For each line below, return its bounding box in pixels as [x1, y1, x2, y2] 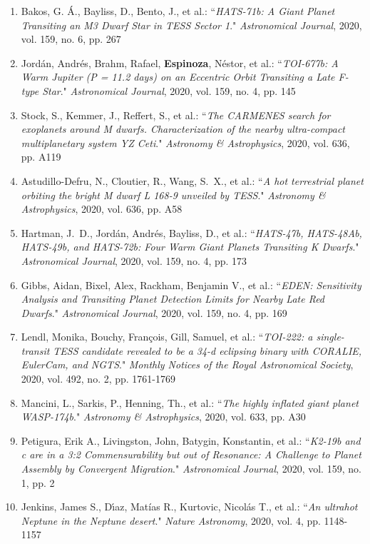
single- [316, 329, 344, 344]
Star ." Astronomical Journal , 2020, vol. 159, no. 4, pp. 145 [42, 83, 296, 98]
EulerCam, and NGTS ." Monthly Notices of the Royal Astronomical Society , [21, 357, 354, 372]
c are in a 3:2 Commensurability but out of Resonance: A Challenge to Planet [21, 447, 361, 462]
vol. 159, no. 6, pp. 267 [21, 31, 121, 46]
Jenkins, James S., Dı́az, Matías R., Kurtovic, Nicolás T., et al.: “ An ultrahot [21, 499, 358, 514]
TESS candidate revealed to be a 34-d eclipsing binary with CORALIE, [53, 343, 362, 358]
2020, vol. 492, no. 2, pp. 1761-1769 [21, 371, 176, 386]
